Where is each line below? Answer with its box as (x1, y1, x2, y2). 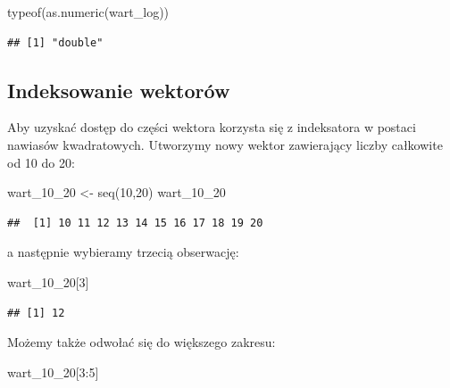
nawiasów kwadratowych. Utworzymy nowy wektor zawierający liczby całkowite (7, 135, 443, 153)
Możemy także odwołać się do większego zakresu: (7, 333, 276, 351)
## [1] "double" (7, 36, 104, 49)
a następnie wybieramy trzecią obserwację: (7, 243, 239, 261)
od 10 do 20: (7, 153, 75, 171)
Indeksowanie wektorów (7, 76, 230, 103)
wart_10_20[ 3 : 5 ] (7, 362, 99, 381)
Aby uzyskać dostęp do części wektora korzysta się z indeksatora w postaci (7, 118, 416, 136)
